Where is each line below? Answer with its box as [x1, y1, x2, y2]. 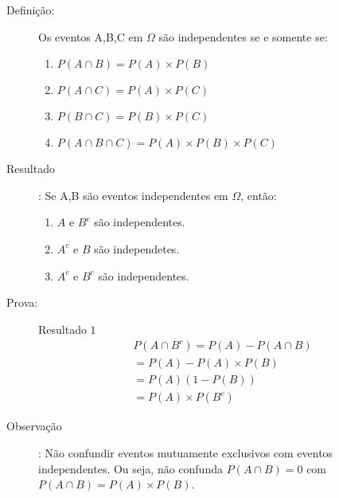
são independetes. [94, 240, 180, 257]
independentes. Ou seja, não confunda [38, 460, 223, 476]
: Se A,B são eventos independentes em [38, 186, 228, 203]
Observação [6, 418, 62, 434]
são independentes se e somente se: [158, 28, 328, 45]
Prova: [6, 294, 38, 311]
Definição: [6, 2, 55, 18]
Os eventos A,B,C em [38, 28, 143, 45]
